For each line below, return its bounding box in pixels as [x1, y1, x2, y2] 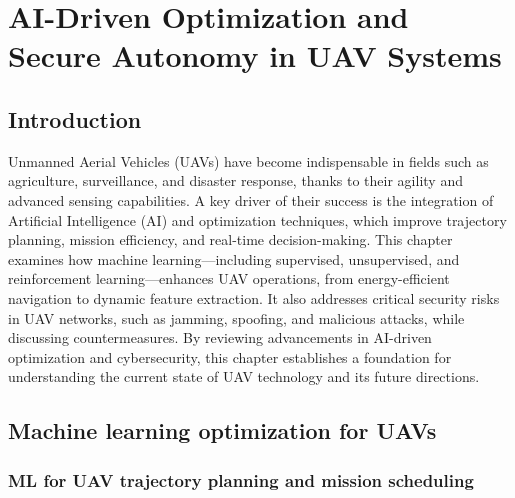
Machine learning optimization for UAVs [8, 415, 437, 446]
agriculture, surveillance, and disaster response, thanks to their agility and [8, 170, 463, 191]
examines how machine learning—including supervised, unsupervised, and [8, 248, 460, 269]
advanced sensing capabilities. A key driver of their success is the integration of [8, 189, 494, 210]
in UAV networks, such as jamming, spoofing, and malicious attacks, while [8, 307, 465, 328]
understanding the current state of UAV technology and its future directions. [8, 366, 480, 387]
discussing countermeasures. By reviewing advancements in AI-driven [8, 327, 432, 348]
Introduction [8, 103, 142, 134]
